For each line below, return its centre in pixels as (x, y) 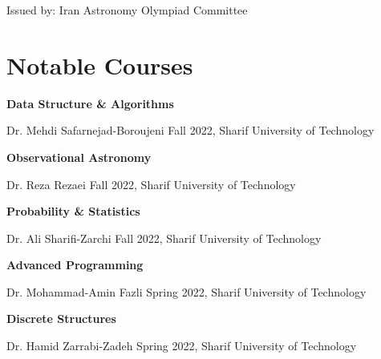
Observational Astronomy (79, 157)
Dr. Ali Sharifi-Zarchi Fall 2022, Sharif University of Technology (164, 238)
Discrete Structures (61, 319)
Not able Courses (100, 65)
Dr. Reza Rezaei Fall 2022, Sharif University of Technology (151, 184)
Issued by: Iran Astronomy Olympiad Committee (127, 10)
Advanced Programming (75, 265)
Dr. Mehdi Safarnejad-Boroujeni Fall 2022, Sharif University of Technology (190, 130)
